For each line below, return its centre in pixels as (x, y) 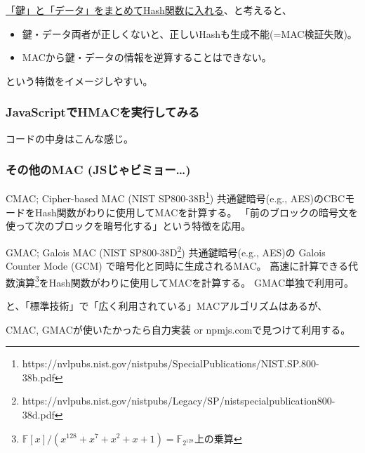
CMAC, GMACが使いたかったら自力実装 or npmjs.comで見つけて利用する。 (178, 329)
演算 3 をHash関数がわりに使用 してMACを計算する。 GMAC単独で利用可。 (184, 281)
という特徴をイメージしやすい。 (79, 80)
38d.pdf (38, 414)
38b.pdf (38, 377)
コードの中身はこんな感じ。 (69, 138)
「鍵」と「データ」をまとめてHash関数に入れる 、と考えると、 (149, 10)
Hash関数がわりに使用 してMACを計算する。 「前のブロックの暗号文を (197, 212)
